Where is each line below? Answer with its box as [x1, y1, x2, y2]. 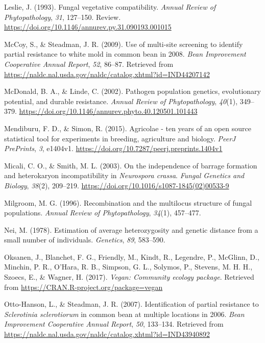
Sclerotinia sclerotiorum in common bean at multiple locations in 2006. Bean [4, 308, 245, 319]
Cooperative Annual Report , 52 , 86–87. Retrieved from [4, 58, 174, 69]
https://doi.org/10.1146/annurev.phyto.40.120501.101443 [19, 106, 198, 116]
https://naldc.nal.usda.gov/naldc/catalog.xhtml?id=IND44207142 [4, 68, 210, 79]
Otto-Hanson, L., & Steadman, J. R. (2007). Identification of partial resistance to [4, 299, 259, 309]
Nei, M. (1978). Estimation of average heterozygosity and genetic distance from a [4, 224, 258, 235]
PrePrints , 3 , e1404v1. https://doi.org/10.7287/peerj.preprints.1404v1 [4, 143, 223, 154]
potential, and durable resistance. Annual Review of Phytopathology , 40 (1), [4, 95, 238, 106]
